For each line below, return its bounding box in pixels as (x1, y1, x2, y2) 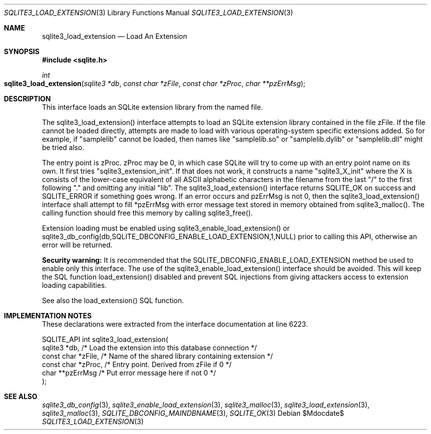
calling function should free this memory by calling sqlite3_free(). (42, 209, 253, 217)
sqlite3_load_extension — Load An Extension (42, 32, 187, 40)
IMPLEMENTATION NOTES (4, 311, 92, 320)
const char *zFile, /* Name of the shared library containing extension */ (42, 352, 273, 360)
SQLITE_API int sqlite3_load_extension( (42, 335, 168, 343)
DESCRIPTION (4, 94, 51, 103)
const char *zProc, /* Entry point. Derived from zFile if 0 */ (42, 360, 232, 369)
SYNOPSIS (4, 47, 40, 56)
